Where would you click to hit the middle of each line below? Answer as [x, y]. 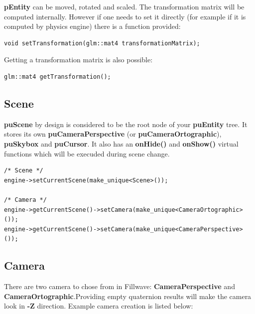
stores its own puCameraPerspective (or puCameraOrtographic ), [113, 134]
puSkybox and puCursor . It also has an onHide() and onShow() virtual [121, 143]
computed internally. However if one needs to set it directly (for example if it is [125, 16]
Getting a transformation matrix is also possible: [78, 60]
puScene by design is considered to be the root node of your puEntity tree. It [126, 124]
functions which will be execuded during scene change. [87, 153]
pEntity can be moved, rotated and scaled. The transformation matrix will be [124, 6]
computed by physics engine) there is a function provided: [92, 26]
